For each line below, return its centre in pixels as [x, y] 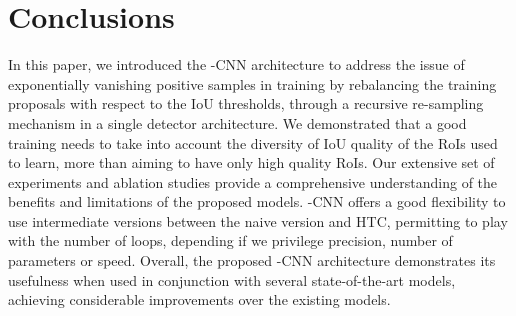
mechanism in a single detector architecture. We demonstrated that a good [237, 122]
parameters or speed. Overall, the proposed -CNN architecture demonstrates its [252, 260]
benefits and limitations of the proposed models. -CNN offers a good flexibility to [257, 201]
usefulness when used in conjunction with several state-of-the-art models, [232, 279]
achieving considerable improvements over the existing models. [199, 299]
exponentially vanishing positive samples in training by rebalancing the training [252, 83]
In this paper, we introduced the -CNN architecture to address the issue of [236, 64]
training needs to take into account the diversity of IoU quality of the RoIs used [253, 142]
